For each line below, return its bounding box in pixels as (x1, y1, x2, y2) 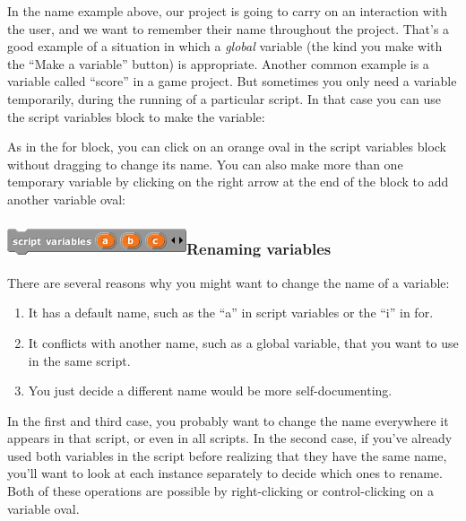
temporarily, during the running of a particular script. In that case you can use (7, 89, 441, 108)
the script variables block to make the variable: (7, 107, 265, 126)
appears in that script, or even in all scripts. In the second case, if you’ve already (7, 429, 453, 447)
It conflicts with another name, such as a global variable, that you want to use (28, 333, 459, 352)
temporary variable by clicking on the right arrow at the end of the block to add (7, 172, 449, 191)
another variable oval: (7, 189, 125, 208)
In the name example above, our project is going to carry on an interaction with (7, 2, 448, 20)
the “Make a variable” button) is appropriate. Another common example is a (7, 54, 429, 73)
